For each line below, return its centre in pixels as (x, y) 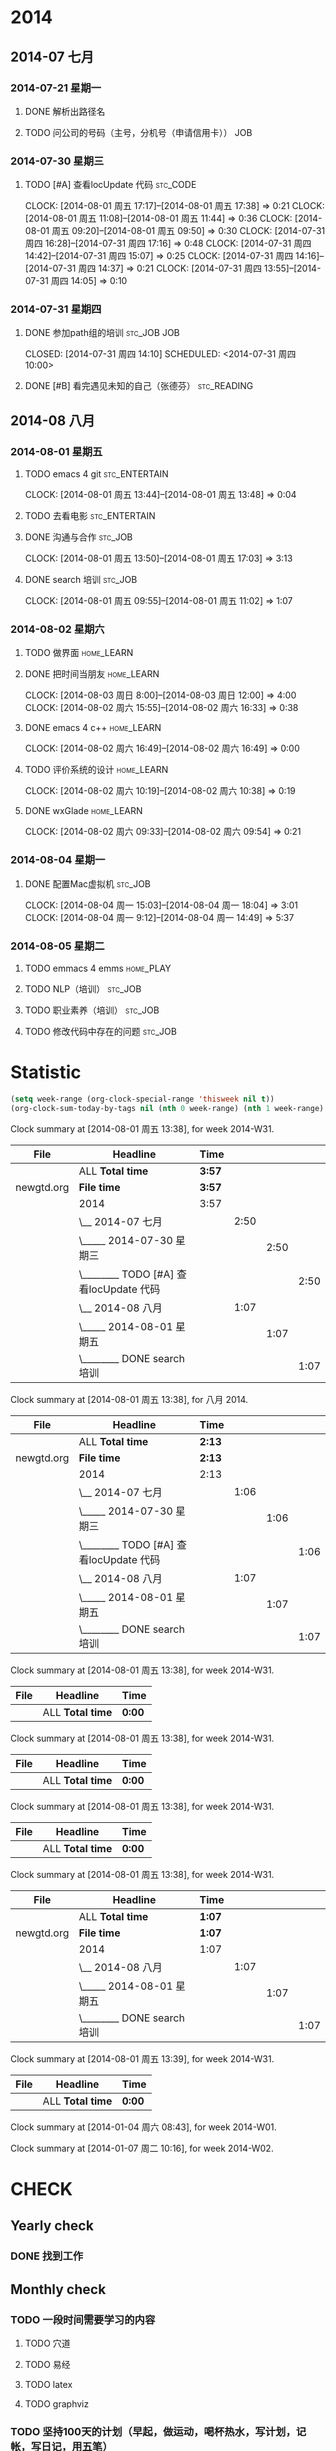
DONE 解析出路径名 (65, 111)
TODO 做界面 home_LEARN (79, 653)
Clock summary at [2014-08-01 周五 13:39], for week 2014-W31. (142, 2058)
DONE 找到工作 (47, 2256)
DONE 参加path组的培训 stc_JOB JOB (102, 333)
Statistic (46, 1072)
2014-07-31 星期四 (56, 309)
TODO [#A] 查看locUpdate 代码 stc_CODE (110, 185)
